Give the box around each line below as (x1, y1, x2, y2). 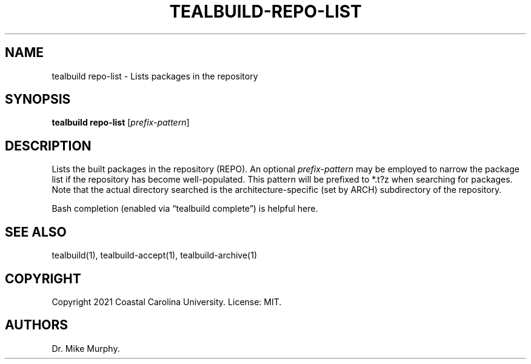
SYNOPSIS (5, 92, 71, 107)
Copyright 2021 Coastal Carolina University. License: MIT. (52, 296, 282, 307)
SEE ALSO (5, 224, 67, 240)
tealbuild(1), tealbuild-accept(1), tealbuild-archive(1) (52, 250, 258, 261)
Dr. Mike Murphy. (52, 343, 120, 354)
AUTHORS (5, 317, 68, 333)
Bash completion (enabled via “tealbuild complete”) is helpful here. (52, 203, 318, 214)
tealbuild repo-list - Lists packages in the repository (52, 70, 258, 81)
